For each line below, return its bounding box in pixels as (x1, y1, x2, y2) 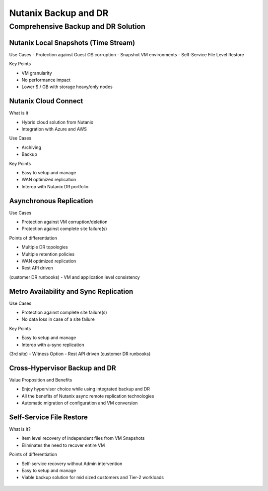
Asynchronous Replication (9, 197, 93, 205)
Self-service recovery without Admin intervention (21, 461, 123, 467)
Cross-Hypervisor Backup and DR (9, 364, 116, 372)
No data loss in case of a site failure (21, 316, 95, 322)
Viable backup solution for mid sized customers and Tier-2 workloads (21, 475, 164, 481)
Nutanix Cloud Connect (9, 97, 83, 106)
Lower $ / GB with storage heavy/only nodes (21, 84, 113, 90)
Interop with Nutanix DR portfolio (21, 183, 89, 189)
